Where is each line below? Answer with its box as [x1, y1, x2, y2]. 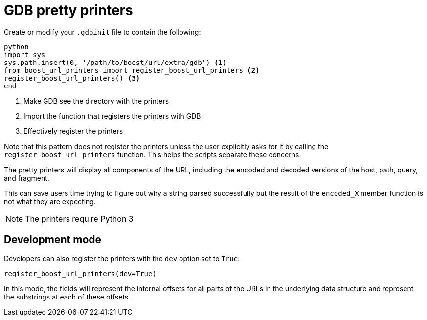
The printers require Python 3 [25, 213, 134, 224]
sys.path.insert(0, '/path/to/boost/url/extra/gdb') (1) [4, 58, 227, 66]
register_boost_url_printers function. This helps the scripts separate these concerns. [4, 150, 301, 159]
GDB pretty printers [4, 2, 133, 19]
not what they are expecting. [4, 197, 96, 206]
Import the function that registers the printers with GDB [23, 111, 201, 120]
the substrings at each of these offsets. [4, 292, 131, 301]
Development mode [4, 234, 102, 246]
